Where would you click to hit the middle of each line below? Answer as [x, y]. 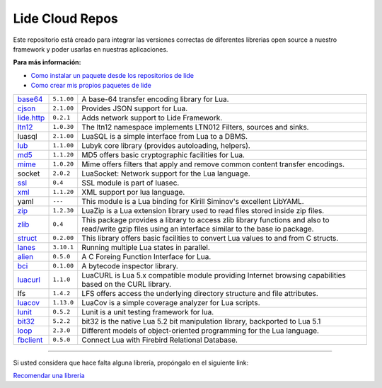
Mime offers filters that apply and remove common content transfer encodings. [213, 164]
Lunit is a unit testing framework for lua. [148, 312]
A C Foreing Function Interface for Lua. [146, 256]
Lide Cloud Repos [65, 18]
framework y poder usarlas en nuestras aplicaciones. [91, 49]
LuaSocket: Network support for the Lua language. [166, 173]
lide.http [31, 118]
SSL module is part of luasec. [131, 183]
